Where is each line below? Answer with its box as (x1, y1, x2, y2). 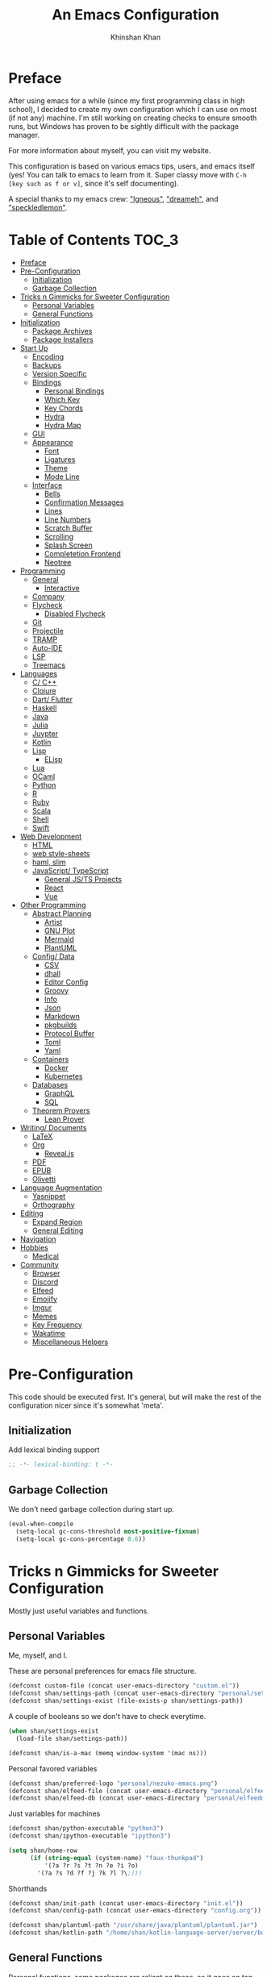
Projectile (31, 626, 65, 635)
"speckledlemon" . (8, 202, 68, 212)
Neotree (44, 557, 72, 567)
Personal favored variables (8, 1763, 98, 1773)
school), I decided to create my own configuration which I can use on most (8, 104, 257, 114)
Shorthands (8, 1883, 48, 1893)
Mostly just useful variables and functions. (8, 1606, 149, 1616)
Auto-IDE (31, 643, 63, 652)
